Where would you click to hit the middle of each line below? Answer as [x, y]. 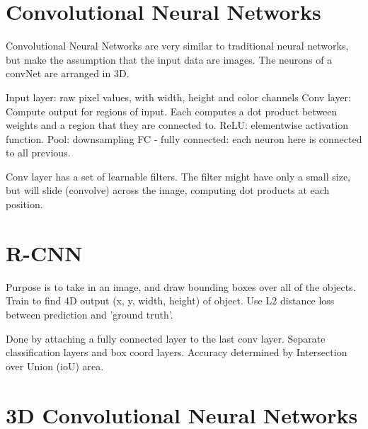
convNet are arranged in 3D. [68, 73]
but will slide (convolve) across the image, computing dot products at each [168, 190]
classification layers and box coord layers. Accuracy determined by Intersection [177, 352]
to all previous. [38, 153]
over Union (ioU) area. [55, 366]
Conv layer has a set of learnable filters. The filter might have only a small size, [178, 176]
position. [24, 204]
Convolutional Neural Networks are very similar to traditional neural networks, [177, 46]
